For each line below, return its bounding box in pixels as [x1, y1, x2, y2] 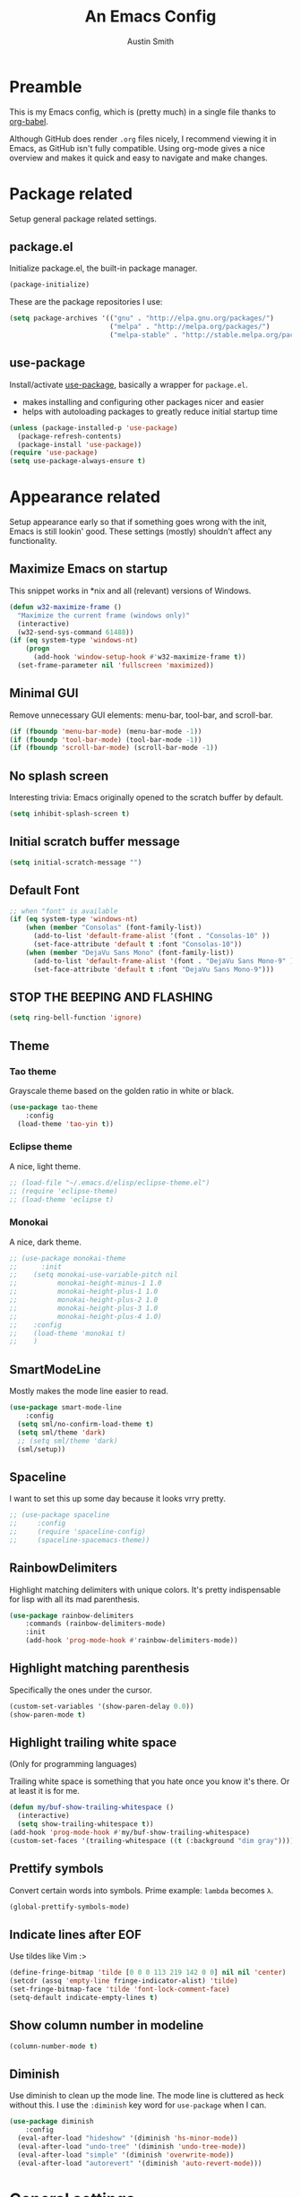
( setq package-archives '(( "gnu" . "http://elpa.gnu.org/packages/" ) [9, 314, 275, 323]
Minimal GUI [9, 685, 79, 701]
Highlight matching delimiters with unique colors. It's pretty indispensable [9, 1584, 281, 1595]
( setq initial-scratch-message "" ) [9, 857, 142, 866]
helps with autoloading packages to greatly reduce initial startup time [21, 406, 278, 417]
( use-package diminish [9, 2117, 94, 2126]
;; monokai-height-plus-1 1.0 [9, 1288, 159, 1297]
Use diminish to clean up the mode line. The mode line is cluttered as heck [9, 2090, 285, 2101]
